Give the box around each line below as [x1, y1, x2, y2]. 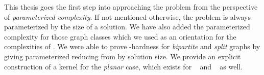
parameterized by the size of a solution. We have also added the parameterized [4, 21, 250, 32]
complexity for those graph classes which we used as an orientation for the [4, 31, 236, 42]
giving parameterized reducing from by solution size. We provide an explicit [4, 51, 241, 61]
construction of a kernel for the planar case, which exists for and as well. [4, 61, 243, 71]
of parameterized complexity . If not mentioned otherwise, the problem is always [4, 11, 251, 22]
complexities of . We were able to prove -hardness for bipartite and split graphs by [4, 41, 260, 52]
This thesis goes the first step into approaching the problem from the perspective [4, 2, 258, 12]
